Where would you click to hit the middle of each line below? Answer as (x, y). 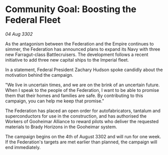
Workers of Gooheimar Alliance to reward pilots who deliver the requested (82, 121)
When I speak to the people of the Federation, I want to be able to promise (82, 90)
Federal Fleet (33, 20)
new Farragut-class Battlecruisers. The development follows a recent (77, 55)
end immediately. (23, 147)
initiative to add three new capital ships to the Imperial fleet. (67, 60)
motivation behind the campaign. (39, 75)
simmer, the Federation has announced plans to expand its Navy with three (83, 49)
